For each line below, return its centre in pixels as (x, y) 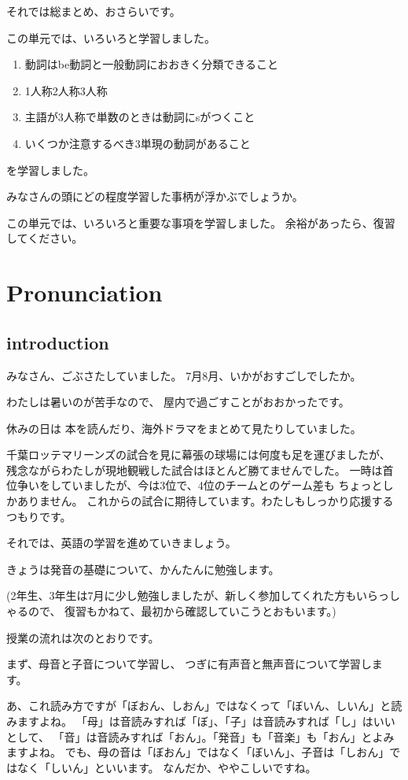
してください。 (45, 238)
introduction (58, 342)
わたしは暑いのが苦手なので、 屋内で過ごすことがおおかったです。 (178, 402)
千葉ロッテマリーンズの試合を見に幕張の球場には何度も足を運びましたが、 (198, 455)
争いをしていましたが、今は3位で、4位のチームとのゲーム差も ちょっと (200, 485)
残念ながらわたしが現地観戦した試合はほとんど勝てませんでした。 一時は (195, 469)
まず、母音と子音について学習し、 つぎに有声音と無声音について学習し (189, 664)
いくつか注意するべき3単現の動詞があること (138, 143)
